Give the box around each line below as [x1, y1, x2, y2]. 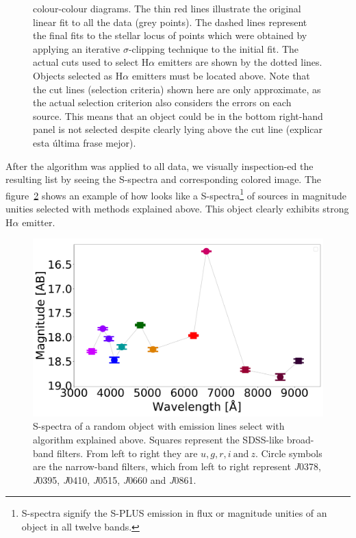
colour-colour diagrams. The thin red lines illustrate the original [33, 1, 301, 15]
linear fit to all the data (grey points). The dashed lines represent [33, 14, 307, 29]
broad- [286, 432, 314, 446]
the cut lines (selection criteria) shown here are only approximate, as [33, 82, 321, 96]
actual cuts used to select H [33, 55, 149, 69]
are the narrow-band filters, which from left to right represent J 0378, [33, 459, 321, 474]
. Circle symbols [255, 445, 322, 460]
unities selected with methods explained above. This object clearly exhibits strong [5, 201, 349, 215]
